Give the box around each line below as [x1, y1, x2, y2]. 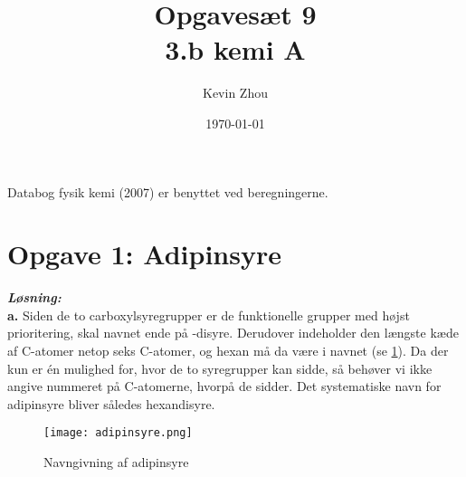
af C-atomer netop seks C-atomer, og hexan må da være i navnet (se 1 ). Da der [7, 341, 449, 359]
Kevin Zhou [203, 83, 268, 102]
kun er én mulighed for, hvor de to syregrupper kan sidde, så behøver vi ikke [7, 358, 433, 377]
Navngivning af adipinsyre [43, 453, 189, 472]
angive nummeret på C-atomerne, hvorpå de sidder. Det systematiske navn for [7, 377, 442, 396]
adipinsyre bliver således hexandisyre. [7, 394, 215, 413]
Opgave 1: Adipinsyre [7, 235, 281, 272]
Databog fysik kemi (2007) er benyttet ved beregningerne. [7, 182, 328, 201]
